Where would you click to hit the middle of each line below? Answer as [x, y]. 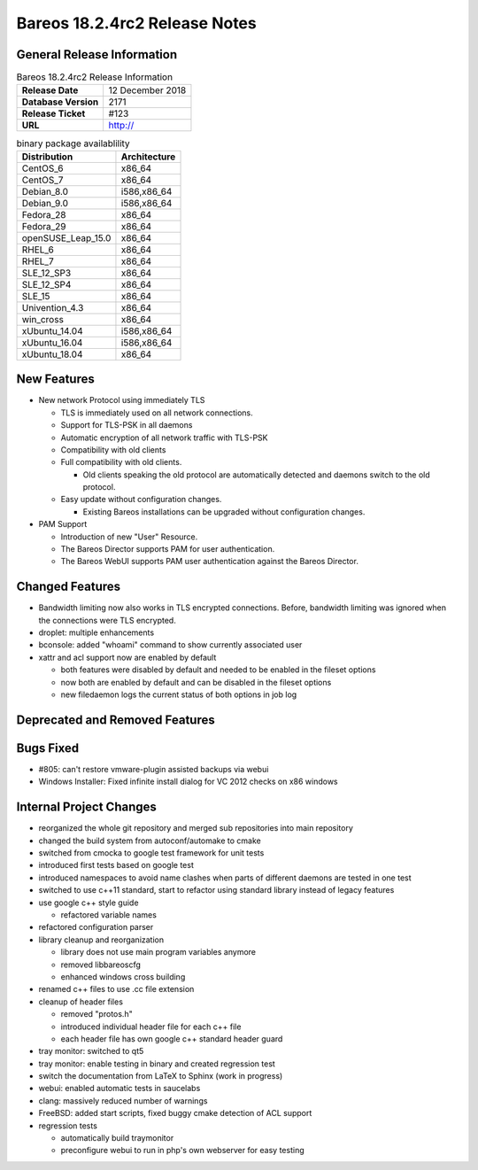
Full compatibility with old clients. [121, 462]
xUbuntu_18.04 [52, 354]
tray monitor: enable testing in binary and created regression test [157, 1064]
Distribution [47, 157]
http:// [121, 126]
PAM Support [63, 524]
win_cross [42, 319]
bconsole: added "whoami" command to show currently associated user [170, 645]
